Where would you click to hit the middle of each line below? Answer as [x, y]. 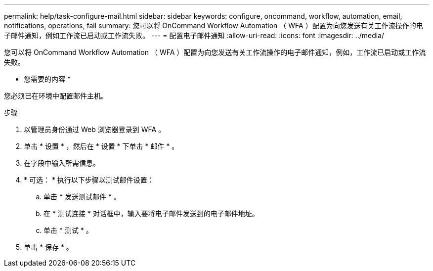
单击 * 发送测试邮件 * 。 [82, 197]
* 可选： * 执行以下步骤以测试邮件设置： [89, 180]
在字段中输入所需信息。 [62, 163]
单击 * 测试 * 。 [68, 230]
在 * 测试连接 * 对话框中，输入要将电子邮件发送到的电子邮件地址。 [151, 213]
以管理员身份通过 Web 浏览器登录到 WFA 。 [95, 129]
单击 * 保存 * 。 [48, 247]
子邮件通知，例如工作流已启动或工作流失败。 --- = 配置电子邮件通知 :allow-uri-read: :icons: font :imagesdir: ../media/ [194, 35]
